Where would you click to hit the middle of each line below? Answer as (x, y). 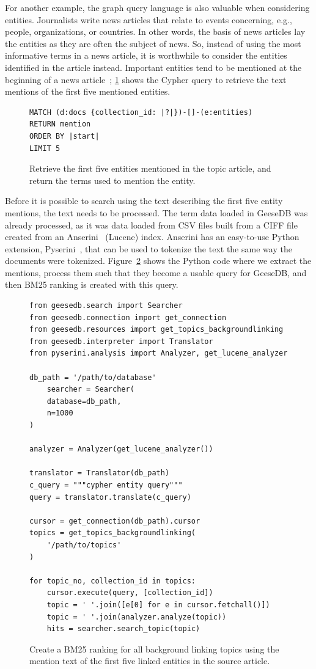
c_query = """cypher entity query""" (106, 485)
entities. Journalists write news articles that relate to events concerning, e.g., (149, 19)
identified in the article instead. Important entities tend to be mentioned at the (153, 67)
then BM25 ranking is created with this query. (92, 284)
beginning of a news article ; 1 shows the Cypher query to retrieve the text (146, 79)
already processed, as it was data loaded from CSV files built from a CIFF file (151, 225)
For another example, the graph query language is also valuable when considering (157, 7)
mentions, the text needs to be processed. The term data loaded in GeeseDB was (156, 212)
